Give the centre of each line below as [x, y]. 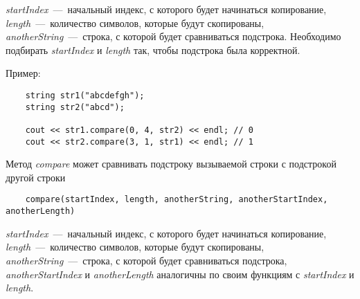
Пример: [23, 73]
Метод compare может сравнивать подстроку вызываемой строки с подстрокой [171, 164]
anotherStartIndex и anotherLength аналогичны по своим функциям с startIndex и [180, 274]
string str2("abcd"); [75, 107]
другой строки [36, 177]
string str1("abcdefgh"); [85, 95]
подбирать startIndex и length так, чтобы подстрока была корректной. [153, 49]
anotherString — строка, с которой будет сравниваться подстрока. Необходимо [173, 36]
